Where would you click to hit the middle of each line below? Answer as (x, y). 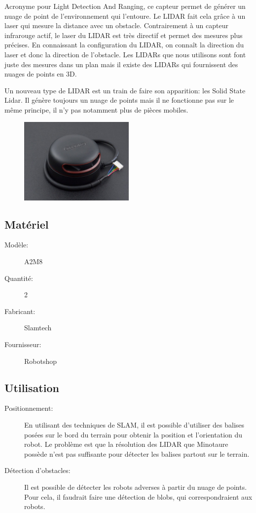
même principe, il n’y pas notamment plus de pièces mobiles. (96, 109)
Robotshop (41, 361)
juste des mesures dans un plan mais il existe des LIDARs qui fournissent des (121, 64)
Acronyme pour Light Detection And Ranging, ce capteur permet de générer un (125, 6)
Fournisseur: (23, 344)
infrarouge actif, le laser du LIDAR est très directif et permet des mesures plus (124, 35)
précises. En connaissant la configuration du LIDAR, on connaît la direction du (124, 45)
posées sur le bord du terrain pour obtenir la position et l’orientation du (133, 434)
